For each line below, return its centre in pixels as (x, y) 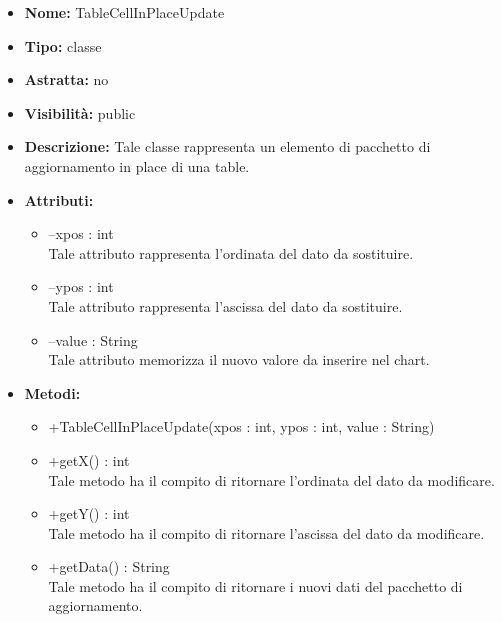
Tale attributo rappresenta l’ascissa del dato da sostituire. (225, 305)
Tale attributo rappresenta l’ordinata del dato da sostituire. (231, 252)
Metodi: (52, 392)
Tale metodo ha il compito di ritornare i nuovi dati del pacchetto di (255, 585)
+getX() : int (89, 459)
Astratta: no (66, 79)
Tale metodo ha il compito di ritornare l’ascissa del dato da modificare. (266, 532)
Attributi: (59, 199)
